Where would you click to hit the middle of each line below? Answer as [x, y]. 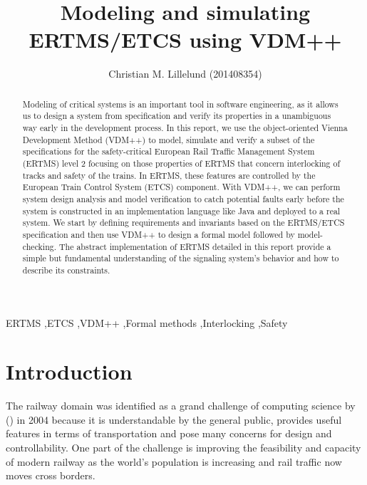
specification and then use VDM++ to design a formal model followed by [159, 234]
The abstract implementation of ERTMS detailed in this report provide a [195, 246]
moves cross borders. [51, 475]
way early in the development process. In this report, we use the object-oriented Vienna [185, 128]
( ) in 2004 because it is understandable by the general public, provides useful [174, 419]
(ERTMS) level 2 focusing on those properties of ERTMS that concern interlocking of [181, 163]
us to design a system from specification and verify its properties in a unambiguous [177, 116]
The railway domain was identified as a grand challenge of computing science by [181, 406]
